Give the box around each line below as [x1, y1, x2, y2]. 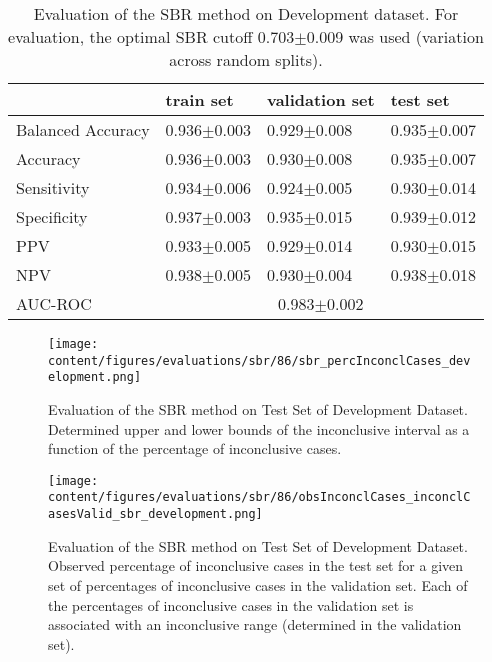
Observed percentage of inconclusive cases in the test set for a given [48, 555, 464, 576]
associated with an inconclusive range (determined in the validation [48, 614, 462, 635]
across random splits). [169, 48, 323, 71]
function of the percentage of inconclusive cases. [48, 438, 342, 459]
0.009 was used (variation [306, 25, 484, 48]
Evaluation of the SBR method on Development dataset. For [33, 2, 459, 25]
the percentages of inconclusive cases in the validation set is [48, 594, 414, 615]
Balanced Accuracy [16, 118, 150, 141]
